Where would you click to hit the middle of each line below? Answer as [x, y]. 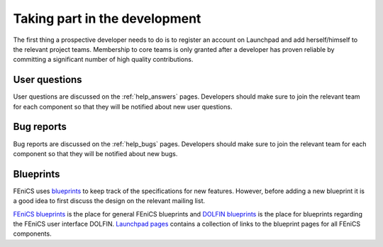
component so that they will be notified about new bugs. [95, 153]
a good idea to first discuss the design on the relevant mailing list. [109, 201]
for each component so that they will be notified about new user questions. [123, 106]
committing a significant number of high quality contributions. [103, 60]
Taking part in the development [107, 18]
